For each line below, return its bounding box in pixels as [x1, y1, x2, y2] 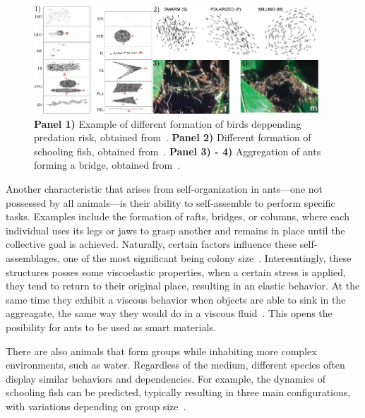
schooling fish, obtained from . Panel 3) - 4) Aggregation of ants [34, 143, 321, 158]
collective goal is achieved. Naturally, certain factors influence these [6, 237, 297, 251]
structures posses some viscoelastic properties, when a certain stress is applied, [6, 264, 346, 279]
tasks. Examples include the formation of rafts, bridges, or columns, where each [6, 209, 349, 224]
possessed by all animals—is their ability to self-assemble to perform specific [6, 195, 335, 210]
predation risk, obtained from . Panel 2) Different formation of [34, 130, 311, 145]
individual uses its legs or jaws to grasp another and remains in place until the [6, 222, 345, 237]
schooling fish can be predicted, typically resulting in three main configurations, [6, 385, 351, 400]
